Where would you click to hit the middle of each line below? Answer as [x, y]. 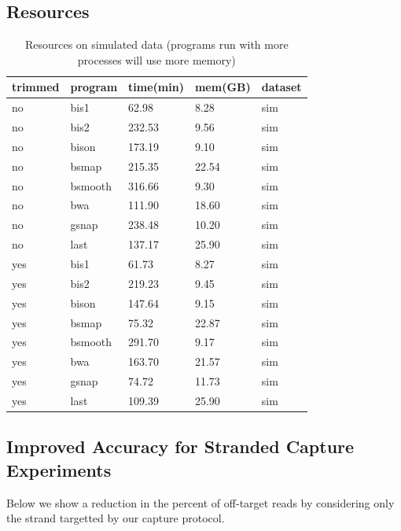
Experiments [59, 469]
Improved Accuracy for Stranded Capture [180, 446]
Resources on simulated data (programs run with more [156, 44]
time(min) [156, 87]
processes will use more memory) [156, 59]
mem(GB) [223, 87]
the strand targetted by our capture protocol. [116, 518]
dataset [281, 87]
